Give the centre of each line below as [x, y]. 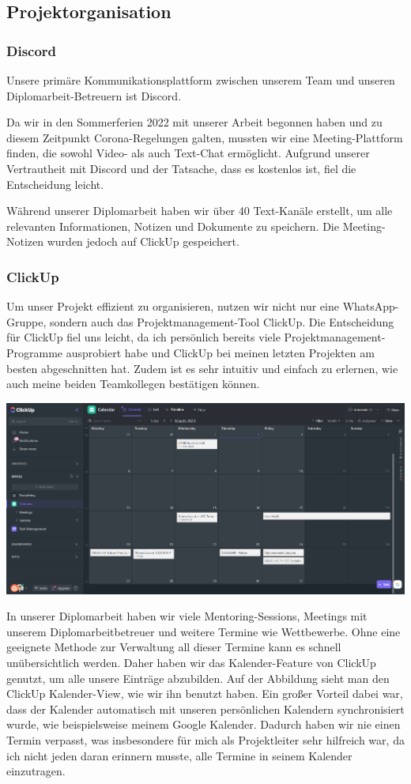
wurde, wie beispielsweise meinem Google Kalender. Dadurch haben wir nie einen [204, 724]
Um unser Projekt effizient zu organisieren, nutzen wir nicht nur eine [173, 306]
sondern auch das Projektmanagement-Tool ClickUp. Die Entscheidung [222, 321]
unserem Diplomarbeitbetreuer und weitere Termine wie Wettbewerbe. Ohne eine [204, 631]
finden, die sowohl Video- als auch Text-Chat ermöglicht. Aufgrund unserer [188, 153]
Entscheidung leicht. [55, 184]
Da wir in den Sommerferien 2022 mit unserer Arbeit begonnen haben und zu [194, 122]
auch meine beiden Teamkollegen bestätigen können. [133, 384]
